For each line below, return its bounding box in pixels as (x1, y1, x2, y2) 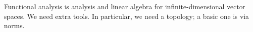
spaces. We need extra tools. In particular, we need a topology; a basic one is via (4, 11, 249, 21)
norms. (4, 20, 25, 31)
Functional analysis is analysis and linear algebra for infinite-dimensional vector (4, 1, 246, 11)
